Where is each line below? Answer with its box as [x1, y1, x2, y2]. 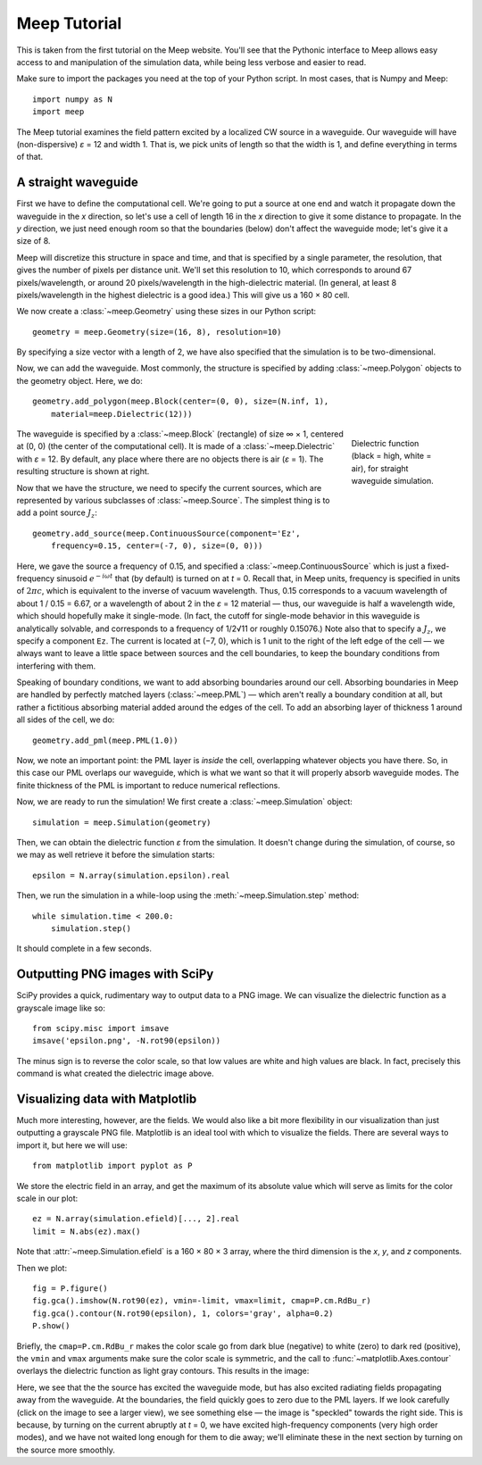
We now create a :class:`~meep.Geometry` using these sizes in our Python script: [16, 306, 317, 317]
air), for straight [351, 462, 409, 473]
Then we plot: [16, 1262, 67, 1273]
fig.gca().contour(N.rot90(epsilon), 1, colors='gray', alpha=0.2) [32, 1308, 334, 1319]
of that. [16, 152, 44, 162]
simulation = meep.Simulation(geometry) [32, 817, 212, 828]
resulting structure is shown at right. [16, 466, 150, 477]
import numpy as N [32, 94, 113, 104]
